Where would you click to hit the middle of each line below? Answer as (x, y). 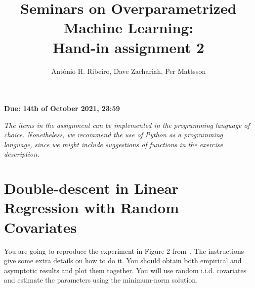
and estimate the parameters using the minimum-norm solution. (101, 280)
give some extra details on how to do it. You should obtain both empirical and (123, 260)
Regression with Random (91, 207)
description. (22, 154)
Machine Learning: (128, 28)
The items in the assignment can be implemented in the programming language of (127, 125)
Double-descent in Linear (91, 188)
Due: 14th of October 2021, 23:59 (62, 108)
